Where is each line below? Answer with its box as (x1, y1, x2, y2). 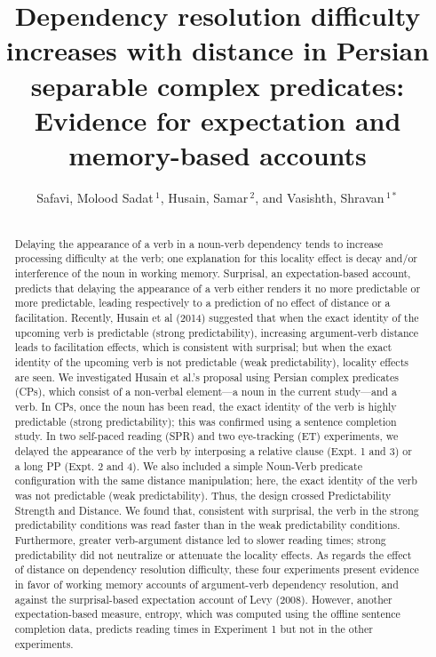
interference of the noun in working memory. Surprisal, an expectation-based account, (14, 266, 411, 281)
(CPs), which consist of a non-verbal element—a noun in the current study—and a (14, 384, 398, 399)
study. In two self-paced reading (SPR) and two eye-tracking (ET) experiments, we (14, 429, 399, 444)
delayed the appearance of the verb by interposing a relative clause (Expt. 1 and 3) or (14, 443, 412, 458)
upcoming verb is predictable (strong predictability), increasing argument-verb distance (14, 324, 419, 340)
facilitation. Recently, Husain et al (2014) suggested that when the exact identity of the (14, 310, 419, 325)
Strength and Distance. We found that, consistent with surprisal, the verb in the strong (14, 502, 419, 517)
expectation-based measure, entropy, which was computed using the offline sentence (14, 606, 400, 621)
